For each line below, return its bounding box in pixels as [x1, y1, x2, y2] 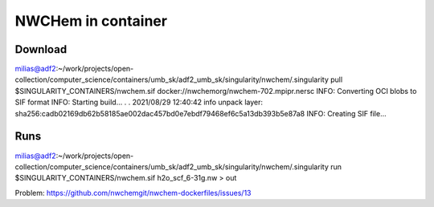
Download [14, 43, 68, 56]
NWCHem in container [14, 12, 168, 30]
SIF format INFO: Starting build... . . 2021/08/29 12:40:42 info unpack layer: [14, 97, 264, 108]
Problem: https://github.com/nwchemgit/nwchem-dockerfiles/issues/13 [14, 188, 252, 197]
